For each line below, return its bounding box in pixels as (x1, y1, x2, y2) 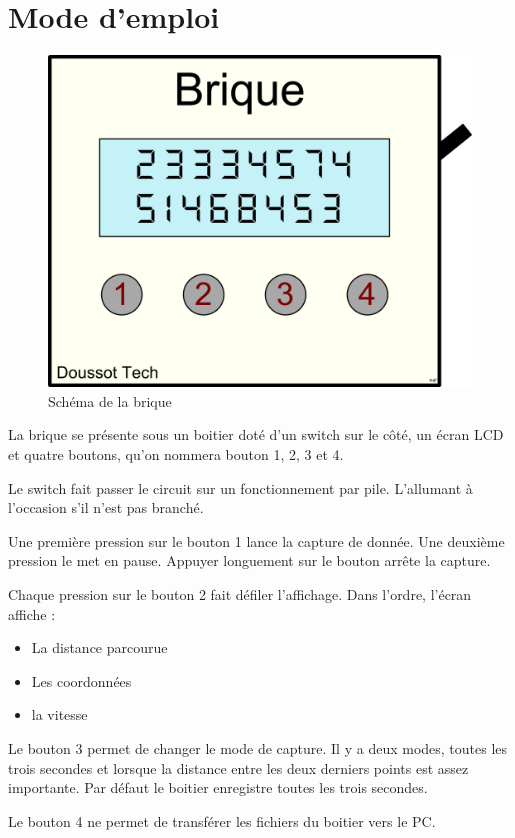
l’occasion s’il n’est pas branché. (8, 497, 204, 518)
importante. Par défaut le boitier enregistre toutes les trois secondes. (8, 777, 428, 798)
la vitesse (31, 704, 88, 725)
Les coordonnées (31, 670, 132, 691)
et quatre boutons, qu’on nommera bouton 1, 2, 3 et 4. (8, 443, 344, 464)
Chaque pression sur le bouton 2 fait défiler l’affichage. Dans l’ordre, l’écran (8, 583, 472, 604)
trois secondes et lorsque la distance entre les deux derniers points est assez (8, 757, 469, 778)
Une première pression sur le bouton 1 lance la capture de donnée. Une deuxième (8, 530, 505, 551)
